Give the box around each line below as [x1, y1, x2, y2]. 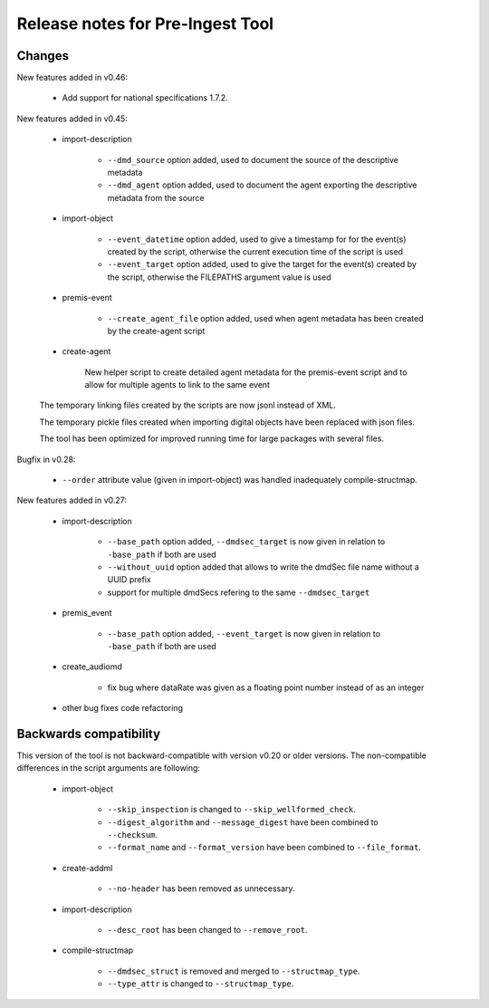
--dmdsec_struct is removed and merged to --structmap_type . [107, 965, 360, 976]
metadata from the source [107, 192, 205, 203]
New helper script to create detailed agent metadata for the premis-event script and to [84, 367, 407, 378]
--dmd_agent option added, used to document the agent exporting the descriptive [107, 179, 417, 190]
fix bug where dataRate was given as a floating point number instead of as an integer [107, 682, 425, 693]
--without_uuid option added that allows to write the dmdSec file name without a [107, 562, 420, 572]
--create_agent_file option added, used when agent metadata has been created [107, 312, 424, 323]
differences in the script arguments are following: [16, 763, 201, 773]
